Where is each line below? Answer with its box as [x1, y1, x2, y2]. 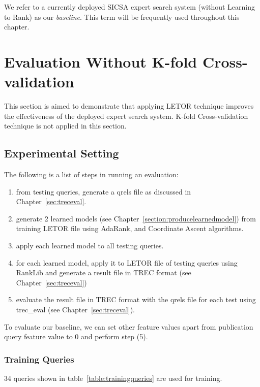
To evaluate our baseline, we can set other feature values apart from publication [4, 321, 253, 332]
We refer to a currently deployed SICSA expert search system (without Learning [4, 2, 255, 12]
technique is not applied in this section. [4, 120, 127, 131]
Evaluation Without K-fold [4, 51, 197, 72]
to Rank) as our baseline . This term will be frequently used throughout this [4, 11, 240, 22]
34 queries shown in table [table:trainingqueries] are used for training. [4, 373, 222, 383]
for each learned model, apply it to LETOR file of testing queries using [16, 257, 238, 268]
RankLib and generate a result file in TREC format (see [16, 267, 191, 278]
